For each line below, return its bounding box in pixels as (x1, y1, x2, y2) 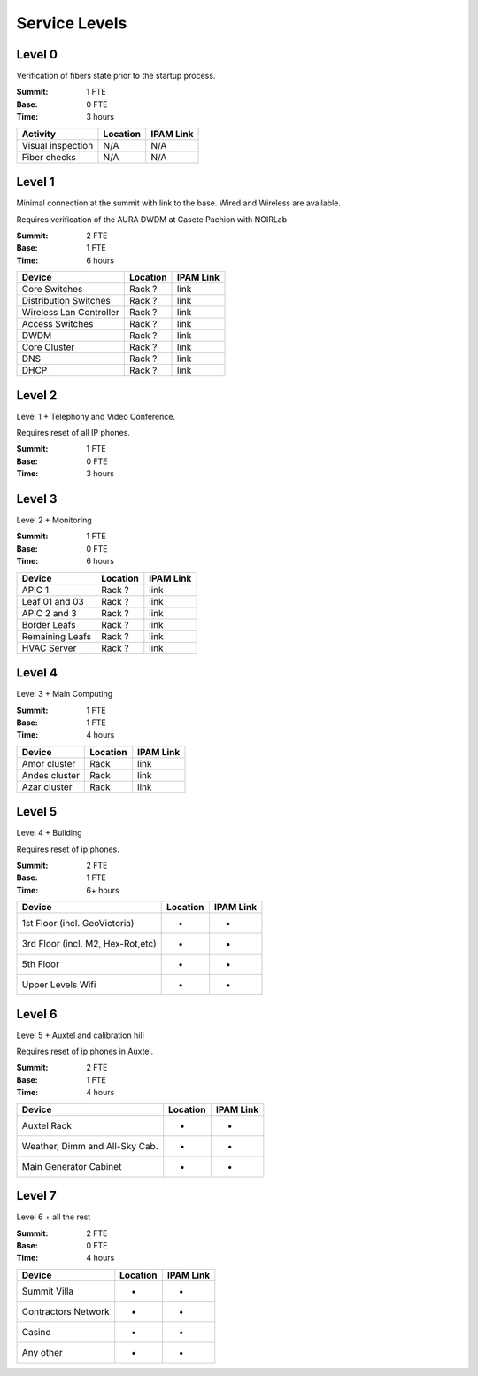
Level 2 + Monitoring (16, 514, 92, 526)
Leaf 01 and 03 (21, 595, 84, 607)
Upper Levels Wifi (21, 978, 96, 991)
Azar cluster (21, 780, 73, 792)
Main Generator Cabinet (21, 1160, 122, 1172)
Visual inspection (21, 139, 94, 151)
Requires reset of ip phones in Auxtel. (16, 1046, 154, 1057)
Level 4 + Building (16, 828, 83, 839)
